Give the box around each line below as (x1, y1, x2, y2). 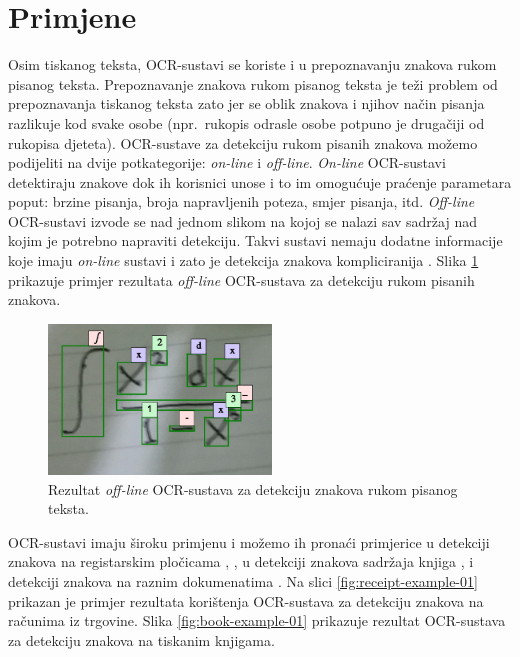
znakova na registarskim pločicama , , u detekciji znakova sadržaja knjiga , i (8, 551, 474, 572)
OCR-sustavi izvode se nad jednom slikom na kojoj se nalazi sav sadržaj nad (8, 210, 477, 231)
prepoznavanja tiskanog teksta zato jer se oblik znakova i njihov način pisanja (8, 93, 485, 114)
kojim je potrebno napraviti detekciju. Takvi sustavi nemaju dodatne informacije (8, 230, 503, 251)
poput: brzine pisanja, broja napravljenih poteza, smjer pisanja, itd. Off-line (8, 191, 475, 212)
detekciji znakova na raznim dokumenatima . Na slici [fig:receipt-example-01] (8, 570, 478, 591)
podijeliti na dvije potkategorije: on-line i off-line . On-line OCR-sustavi (8, 152, 446, 173)
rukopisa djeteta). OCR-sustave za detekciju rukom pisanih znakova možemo (8, 132, 478, 153)
